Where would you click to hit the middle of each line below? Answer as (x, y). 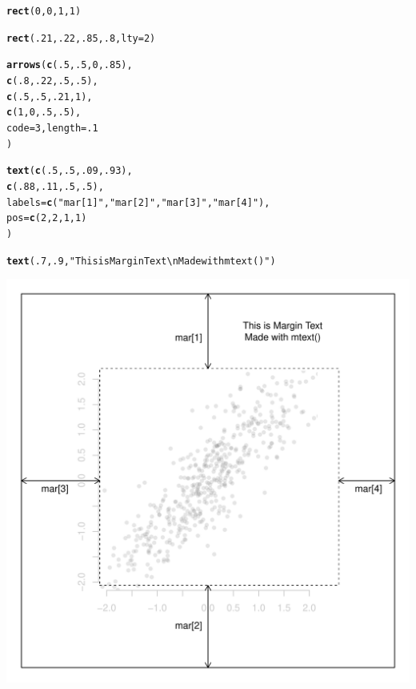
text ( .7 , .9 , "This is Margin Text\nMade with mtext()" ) (141, 261)
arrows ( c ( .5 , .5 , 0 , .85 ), (70, 65)
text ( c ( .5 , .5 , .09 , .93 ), (70, 171)
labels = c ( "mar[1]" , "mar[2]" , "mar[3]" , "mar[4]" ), (138, 202)
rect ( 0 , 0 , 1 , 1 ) (44, 11)
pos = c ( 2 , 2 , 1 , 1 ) (47, 218)
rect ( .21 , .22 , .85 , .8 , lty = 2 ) (81, 38)
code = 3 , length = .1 (52, 128)
